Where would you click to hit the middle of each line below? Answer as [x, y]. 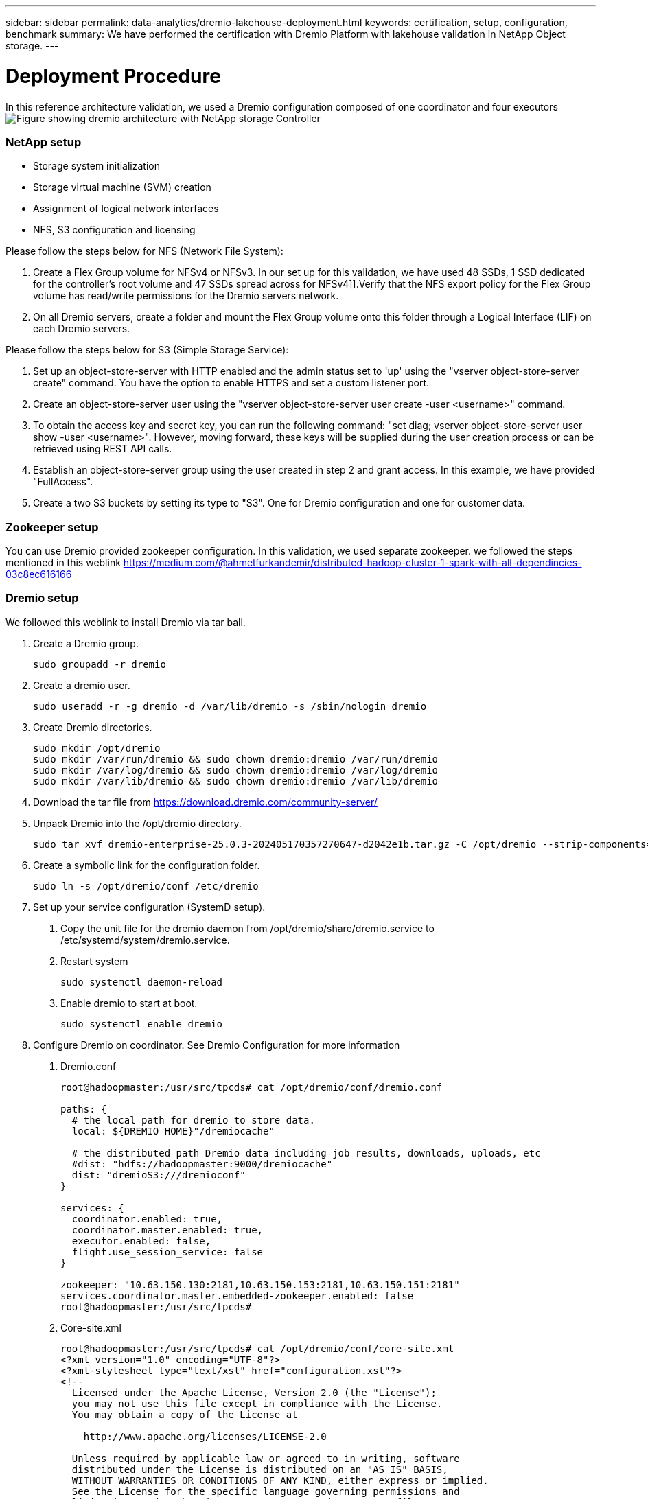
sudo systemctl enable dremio [142, 1024]
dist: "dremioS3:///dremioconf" [159, 1175]
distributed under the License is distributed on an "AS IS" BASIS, [260, 1469]
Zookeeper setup [52, 527]
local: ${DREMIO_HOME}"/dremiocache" [173, 1131]
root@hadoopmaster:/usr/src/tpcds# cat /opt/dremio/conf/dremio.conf [252, 1087]
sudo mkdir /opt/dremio [97, 748]
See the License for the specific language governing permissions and [266, 1491]
